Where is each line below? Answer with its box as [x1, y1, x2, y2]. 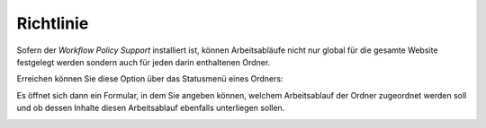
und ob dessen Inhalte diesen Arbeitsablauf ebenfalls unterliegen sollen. [16, 103, 285, 114]
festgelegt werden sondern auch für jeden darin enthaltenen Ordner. [16, 56, 271, 67]
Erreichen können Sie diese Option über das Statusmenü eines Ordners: [16, 73, 283, 84]
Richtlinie [16, 13, 89, 33]
